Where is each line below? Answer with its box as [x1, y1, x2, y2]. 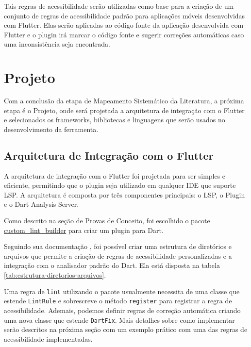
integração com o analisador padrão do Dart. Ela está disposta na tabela [4, 260, 220, 270]
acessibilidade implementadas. [4, 333, 93, 344]
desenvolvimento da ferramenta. [4, 124, 99, 134]
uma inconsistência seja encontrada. [4, 39, 110, 49]
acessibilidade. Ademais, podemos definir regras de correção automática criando [4, 305, 241, 315]
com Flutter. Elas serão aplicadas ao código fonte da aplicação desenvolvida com [4, 20, 244, 30]
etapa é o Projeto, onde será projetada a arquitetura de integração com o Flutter [4, 105, 245, 115]
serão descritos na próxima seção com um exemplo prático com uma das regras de [4, 324, 248, 334]
